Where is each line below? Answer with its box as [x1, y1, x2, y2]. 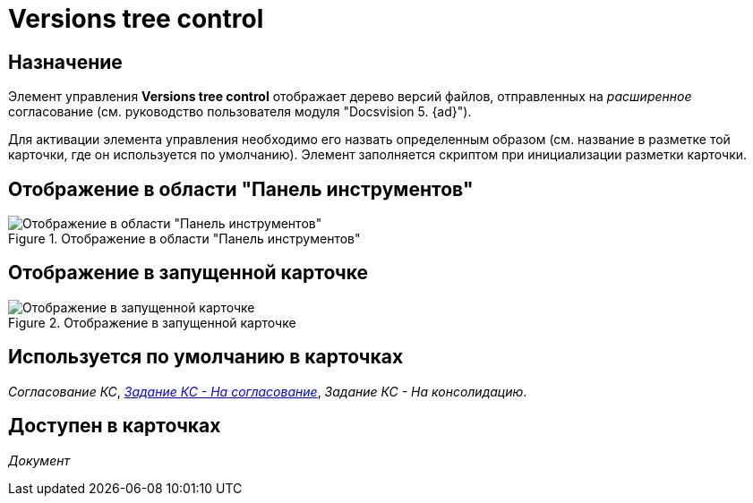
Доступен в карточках [8, 414, 221, 438]
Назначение [8, 50, 123, 73]
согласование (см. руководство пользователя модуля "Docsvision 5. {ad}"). [8, 104, 472, 120]
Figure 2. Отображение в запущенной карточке [8, 314, 296, 330]
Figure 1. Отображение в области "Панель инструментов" [8, 231, 361, 247]
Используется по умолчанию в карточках [8, 345, 404, 369]
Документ [8, 452, 70, 468]
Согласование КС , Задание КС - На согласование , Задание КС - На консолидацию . [8, 383, 527, 399]
